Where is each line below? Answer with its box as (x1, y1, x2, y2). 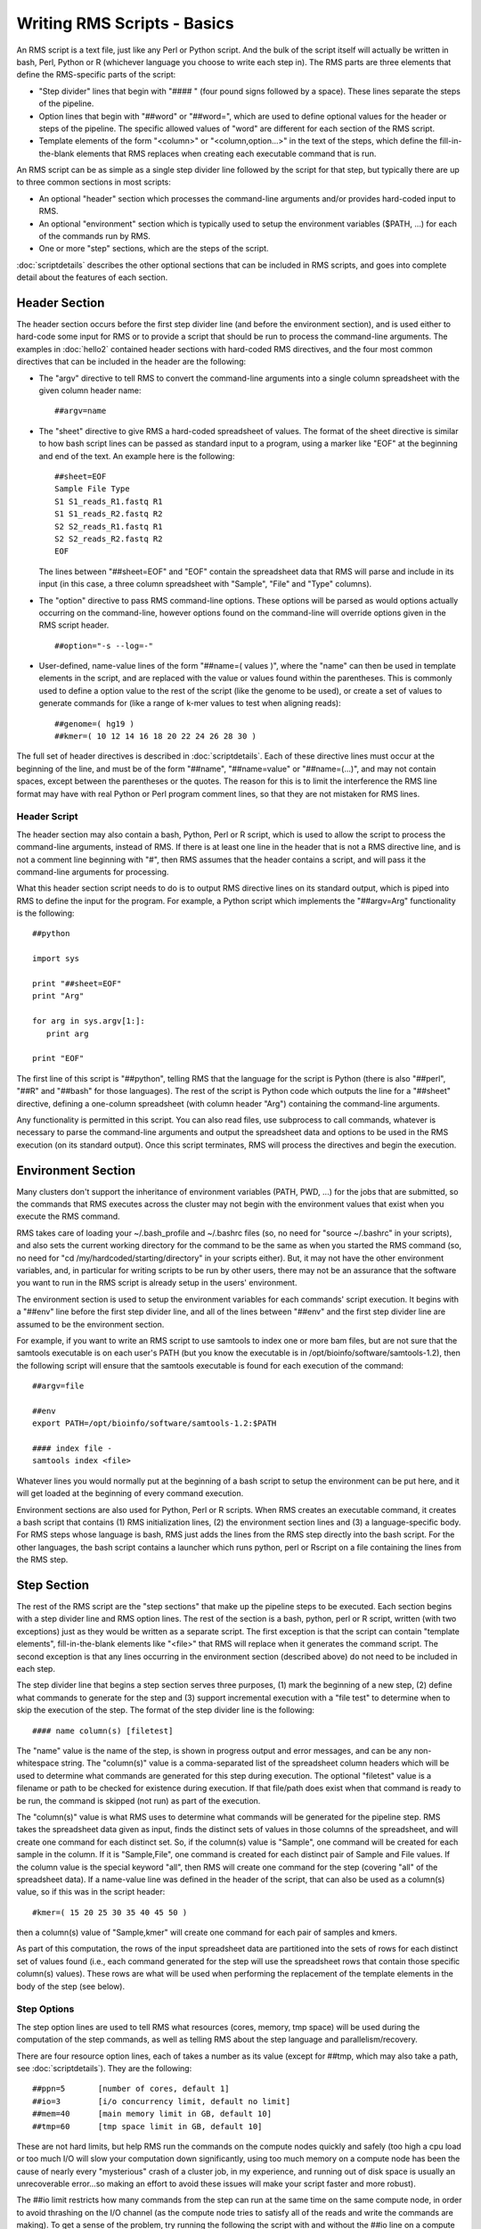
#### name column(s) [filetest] (32, 1725, 174, 1736)
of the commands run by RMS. (38, 231, 151, 242)
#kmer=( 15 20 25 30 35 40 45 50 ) (32, 1907, 188, 1917)
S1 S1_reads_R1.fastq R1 (54, 496, 163, 506)
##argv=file (32, 1381, 85, 1391)
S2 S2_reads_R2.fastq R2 (54, 533, 163, 544)
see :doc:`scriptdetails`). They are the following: (16, 2062, 192, 2073)
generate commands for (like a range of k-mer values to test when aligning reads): (38, 698, 342, 709)
